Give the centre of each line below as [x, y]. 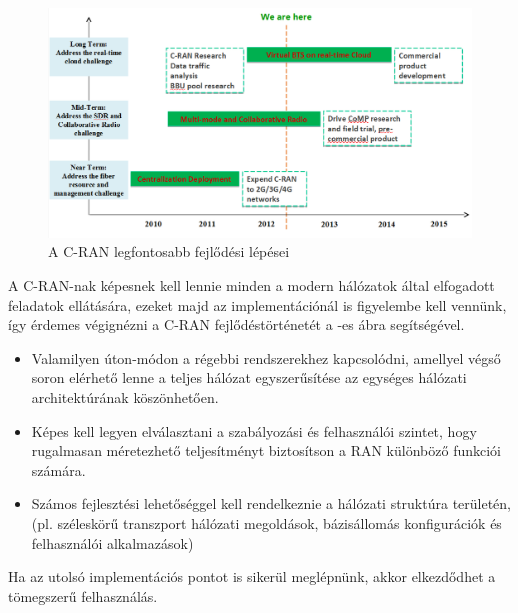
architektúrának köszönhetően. [125, 396]
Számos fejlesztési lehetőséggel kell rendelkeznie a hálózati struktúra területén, [271, 503]
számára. [58, 469]
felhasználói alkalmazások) [112, 542]
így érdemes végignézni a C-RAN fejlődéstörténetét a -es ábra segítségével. [236, 324]
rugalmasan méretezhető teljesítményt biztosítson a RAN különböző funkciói [266, 450]
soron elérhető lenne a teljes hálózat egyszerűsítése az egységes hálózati [249, 377]
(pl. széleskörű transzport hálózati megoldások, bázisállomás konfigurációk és [266, 522]
